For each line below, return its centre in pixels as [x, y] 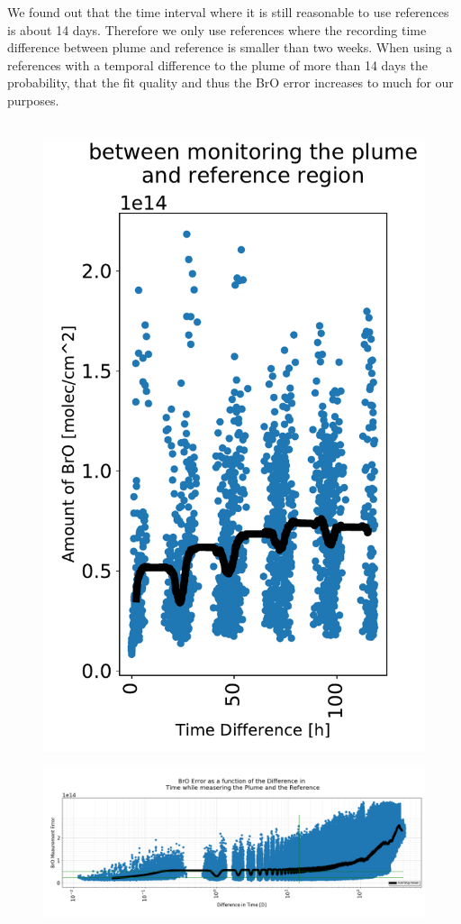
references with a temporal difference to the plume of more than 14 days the [217, 64]
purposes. [33, 100]
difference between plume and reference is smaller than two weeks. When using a [230, 47]
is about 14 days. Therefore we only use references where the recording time [217, 29]
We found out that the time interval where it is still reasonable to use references [228, 12]
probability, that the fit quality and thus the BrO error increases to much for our [230, 82]
